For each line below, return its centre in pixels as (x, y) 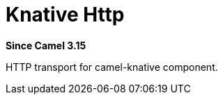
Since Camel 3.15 (46, 45)
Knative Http (65, 15)
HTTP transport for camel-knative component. (112, 67)
